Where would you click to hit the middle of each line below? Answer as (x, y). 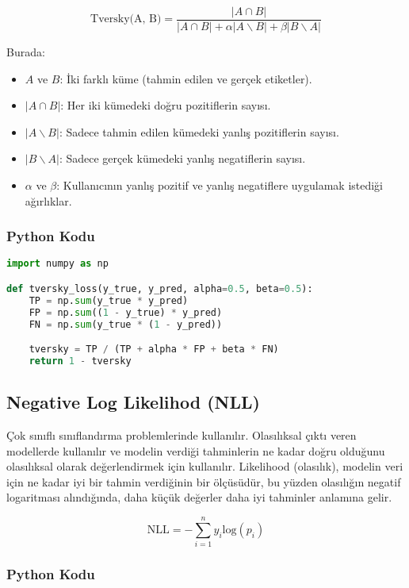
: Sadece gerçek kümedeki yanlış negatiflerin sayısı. (182, 158)
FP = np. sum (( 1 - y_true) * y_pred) (126, 312)
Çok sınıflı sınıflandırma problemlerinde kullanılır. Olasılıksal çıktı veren (182, 435)
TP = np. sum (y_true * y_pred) (109, 300)
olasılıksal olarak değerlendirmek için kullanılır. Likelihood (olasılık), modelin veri (205, 466)
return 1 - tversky (80, 361)
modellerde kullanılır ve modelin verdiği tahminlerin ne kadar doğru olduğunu (196, 450)
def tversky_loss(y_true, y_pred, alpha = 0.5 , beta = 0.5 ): (160, 288)
